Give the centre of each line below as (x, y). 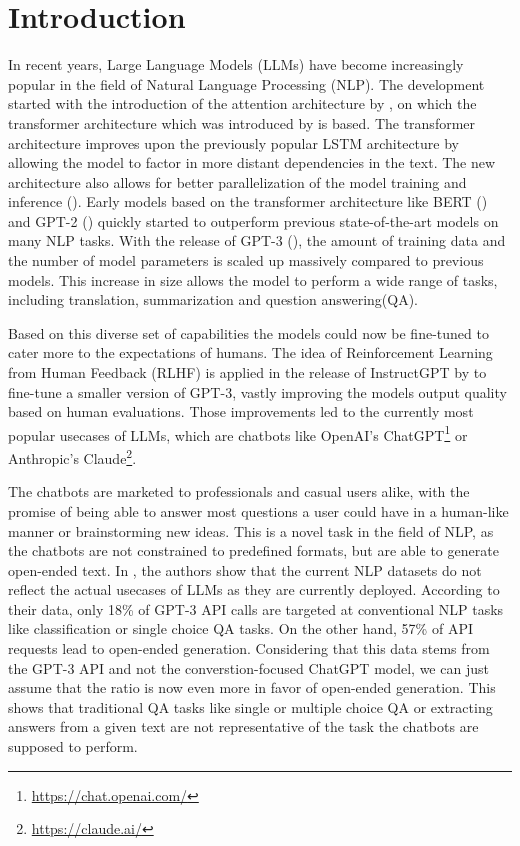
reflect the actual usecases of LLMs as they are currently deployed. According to (254, 589)
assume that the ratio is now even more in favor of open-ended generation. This (252, 687)
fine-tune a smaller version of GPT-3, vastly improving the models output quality (257, 391)
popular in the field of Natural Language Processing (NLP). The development (246, 83)
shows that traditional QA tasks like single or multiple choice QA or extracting (250, 706)
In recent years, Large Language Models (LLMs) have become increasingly (236, 64)
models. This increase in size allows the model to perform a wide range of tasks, (253, 279)
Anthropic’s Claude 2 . (72, 456)
